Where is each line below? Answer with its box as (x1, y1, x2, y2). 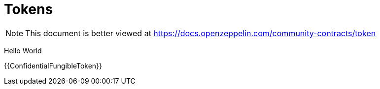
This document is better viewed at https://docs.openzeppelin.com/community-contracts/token (25, 28, 376, 38)
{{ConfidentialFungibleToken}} (4, 61, 103, 70)
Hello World (4, 46, 42, 55)
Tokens (4, 1, 53, 18)
